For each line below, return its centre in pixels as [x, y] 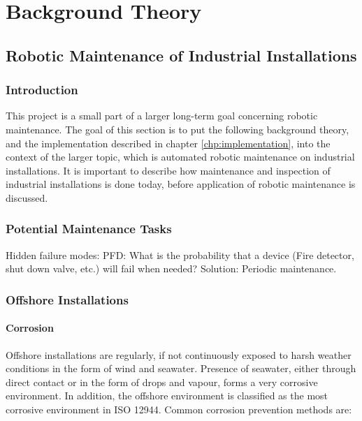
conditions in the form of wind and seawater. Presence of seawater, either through [181, 368]
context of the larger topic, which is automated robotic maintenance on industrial [180, 157]
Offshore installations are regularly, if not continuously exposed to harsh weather [179, 354]
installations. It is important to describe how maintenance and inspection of [168, 170]
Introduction [42, 90]
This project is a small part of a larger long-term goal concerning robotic [162, 116]
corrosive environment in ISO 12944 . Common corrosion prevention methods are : [179, 409]
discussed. [27, 197]
